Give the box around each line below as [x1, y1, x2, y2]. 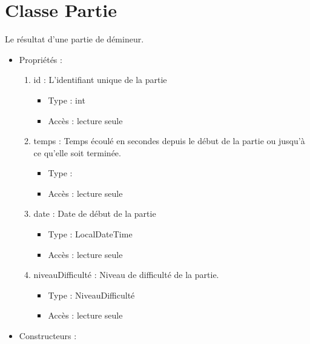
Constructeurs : [19, 329, 77, 342]
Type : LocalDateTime [48, 228, 133, 240]
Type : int [48, 93, 85, 106]
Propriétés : [19, 53, 62, 65]
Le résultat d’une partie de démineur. [5, 33, 144, 45]
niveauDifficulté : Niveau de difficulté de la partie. [33, 268, 219, 281]
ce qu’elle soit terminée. [33, 146, 121, 159]
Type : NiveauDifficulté [48, 288, 135, 301]
